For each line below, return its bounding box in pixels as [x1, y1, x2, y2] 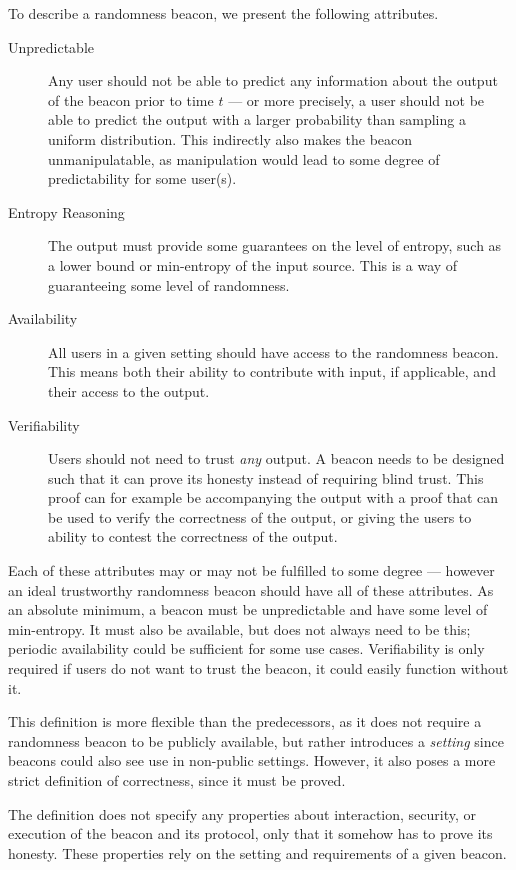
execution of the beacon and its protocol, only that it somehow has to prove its [8, 823, 493, 844]
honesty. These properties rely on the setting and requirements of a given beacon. [8, 842, 507, 863]
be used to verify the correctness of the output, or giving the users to [48, 506, 472, 527]
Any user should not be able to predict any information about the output [48, 70, 498, 91]
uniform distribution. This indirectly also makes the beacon [48, 128, 413, 149]
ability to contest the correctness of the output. [48, 526, 338, 547]
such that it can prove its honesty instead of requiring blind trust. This [48, 467, 484, 488]
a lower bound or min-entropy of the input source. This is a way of [48, 254, 458, 275]
